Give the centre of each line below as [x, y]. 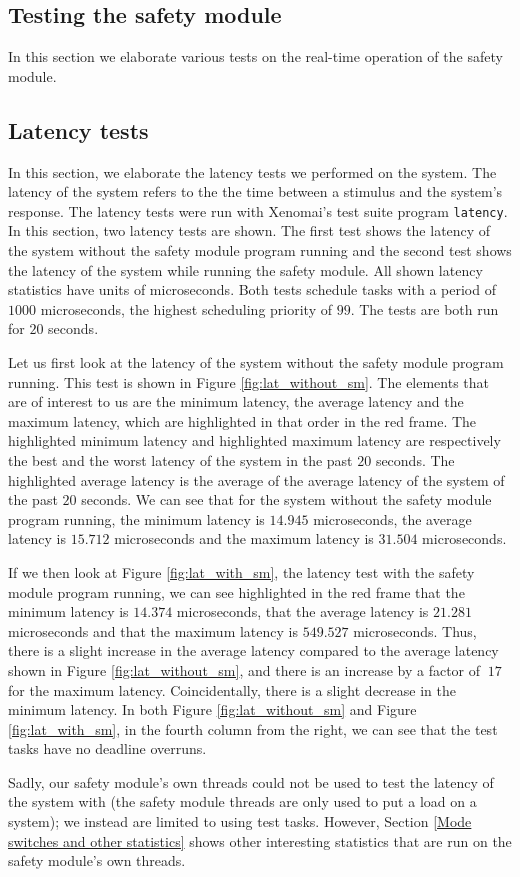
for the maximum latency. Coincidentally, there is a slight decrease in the [232, 689]
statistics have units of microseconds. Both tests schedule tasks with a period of [252, 289]
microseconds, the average [392, 518]
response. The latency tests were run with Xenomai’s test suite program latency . [258, 210]
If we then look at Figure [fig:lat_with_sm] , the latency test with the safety [241, 571]
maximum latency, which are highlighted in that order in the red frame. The [242, 420]
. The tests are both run [424, 308]
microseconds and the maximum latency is [244, 538]
